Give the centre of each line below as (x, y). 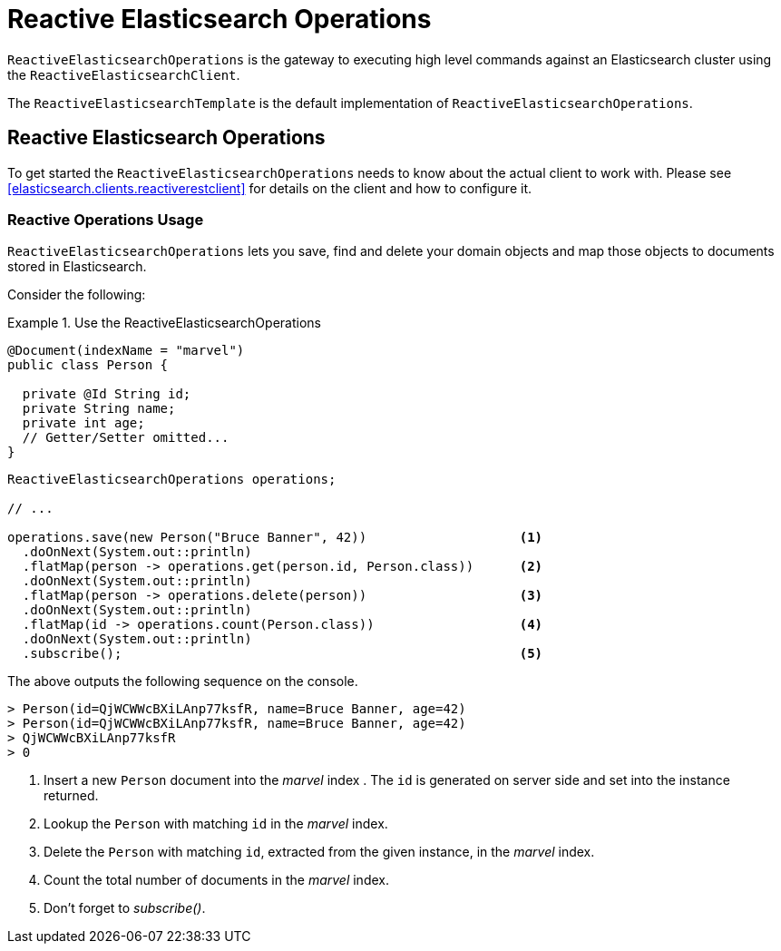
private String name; (99, 409)
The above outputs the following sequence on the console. (183, 681)
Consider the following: (77, 295)
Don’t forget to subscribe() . (125, 908)
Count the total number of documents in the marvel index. (216, 880)
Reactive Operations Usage (106, 219)
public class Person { (88, 365)
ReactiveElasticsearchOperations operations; (172, 480)
